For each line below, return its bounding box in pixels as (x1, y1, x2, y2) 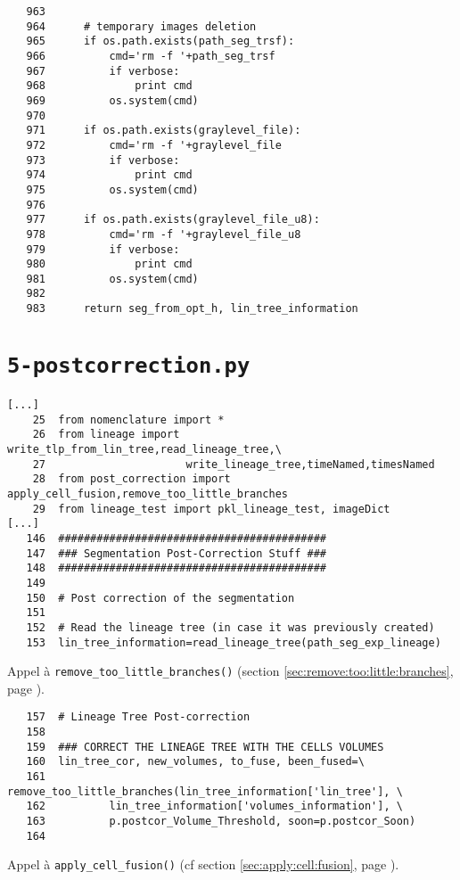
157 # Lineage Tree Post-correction (26, 711, 251, 724)
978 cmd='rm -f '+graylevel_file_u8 (26, 227, 301, 241)
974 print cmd (26, 169, 193, 182)
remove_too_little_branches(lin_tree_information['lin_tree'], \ (7, 785, 403, 798)
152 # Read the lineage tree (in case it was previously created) (26, 621, 435, 634)
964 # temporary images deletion (26, 20, 257, 33)
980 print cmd (26, 258, 193, 271)
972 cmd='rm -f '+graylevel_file (26, 138, 282, 152)
